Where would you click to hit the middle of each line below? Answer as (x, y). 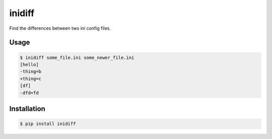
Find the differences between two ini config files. (60, 28)
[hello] (29, 64)
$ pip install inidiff (48, 124)
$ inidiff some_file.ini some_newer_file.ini (77, 57)
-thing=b (31, 72)
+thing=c (31, 79)
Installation (27, 109)
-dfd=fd (29, 93)
